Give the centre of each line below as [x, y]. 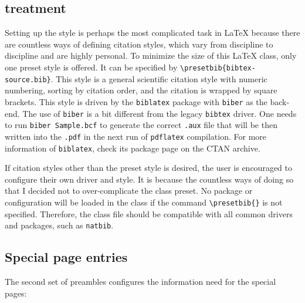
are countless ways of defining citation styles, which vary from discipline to [139, 44]
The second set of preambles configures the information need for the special [140, 282]
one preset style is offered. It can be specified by [91, 67]
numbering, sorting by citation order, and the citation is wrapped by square [141, 90]
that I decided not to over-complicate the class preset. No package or [129, 191]
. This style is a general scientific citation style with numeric [159, 78]
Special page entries [66, 257]
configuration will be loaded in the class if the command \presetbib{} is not [144, 202]
